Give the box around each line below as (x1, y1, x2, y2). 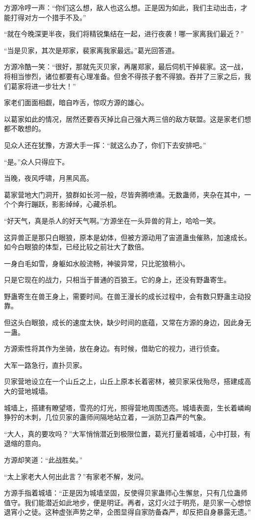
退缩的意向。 (4, 438, 45, 448)
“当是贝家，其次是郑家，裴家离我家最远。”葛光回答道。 (4, 45, 179, 55)
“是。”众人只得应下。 (4, 156, 69, 166)
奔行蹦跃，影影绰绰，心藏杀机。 (17, 199, 121, 209)
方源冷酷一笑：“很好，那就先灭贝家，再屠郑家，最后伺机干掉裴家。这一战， (4, 61, 248, 72)
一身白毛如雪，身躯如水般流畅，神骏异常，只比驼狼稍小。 (4, 258, 189, 268)
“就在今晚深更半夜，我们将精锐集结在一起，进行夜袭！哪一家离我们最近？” (4, 28, 244, 39)
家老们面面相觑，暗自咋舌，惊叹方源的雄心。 (4, 97, 148, 108)
